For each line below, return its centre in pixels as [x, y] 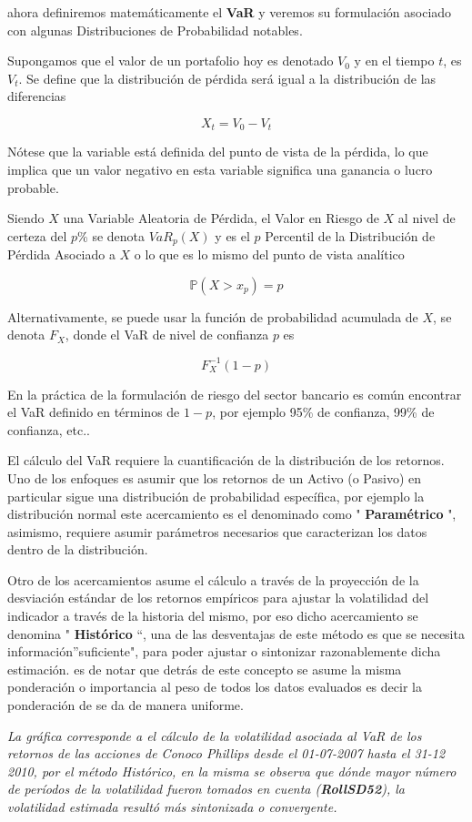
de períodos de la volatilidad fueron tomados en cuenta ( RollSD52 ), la [206, 789]
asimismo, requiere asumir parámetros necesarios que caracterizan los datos [217, 531]
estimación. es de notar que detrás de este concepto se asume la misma [205, 669]
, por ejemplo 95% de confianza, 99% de [323, 412]
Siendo [26, 218]
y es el [232, 235]
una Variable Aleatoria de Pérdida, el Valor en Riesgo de [221, 218]
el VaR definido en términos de [94, 412]
